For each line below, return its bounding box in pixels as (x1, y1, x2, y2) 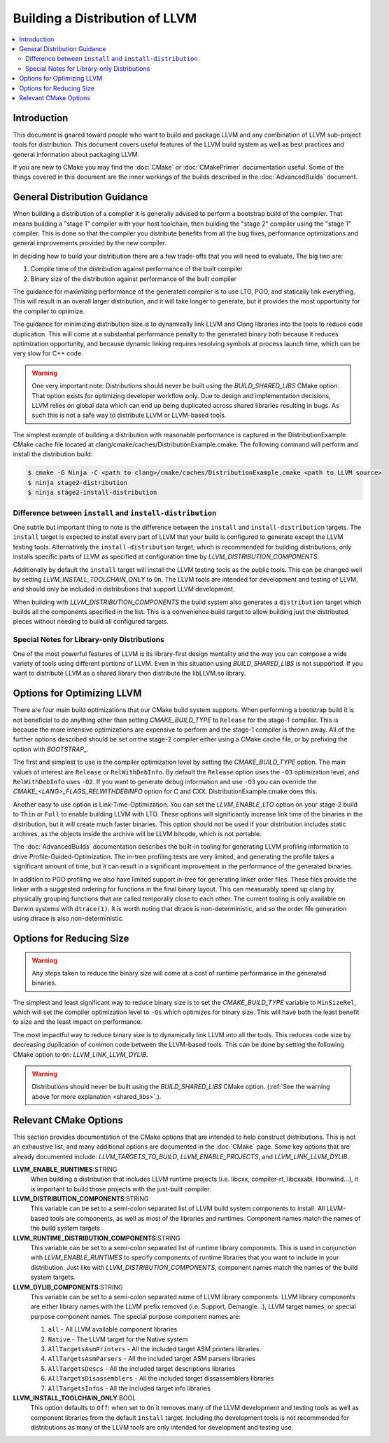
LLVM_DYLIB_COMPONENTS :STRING (13, 1283, 123, 1291)
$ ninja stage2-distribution (27, 479, 128, 486)
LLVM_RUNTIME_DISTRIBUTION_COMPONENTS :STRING (13, 1233, 181, 1242)
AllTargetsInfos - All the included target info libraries (48, 1384, 211, 1393)
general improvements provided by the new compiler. (13, 239, 167, 247)
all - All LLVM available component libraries (48, 1325, 178, 1334)
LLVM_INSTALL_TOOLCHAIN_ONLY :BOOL (13, 1393, 136, 1402)
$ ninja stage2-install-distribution (27, 488, 157, 497)
